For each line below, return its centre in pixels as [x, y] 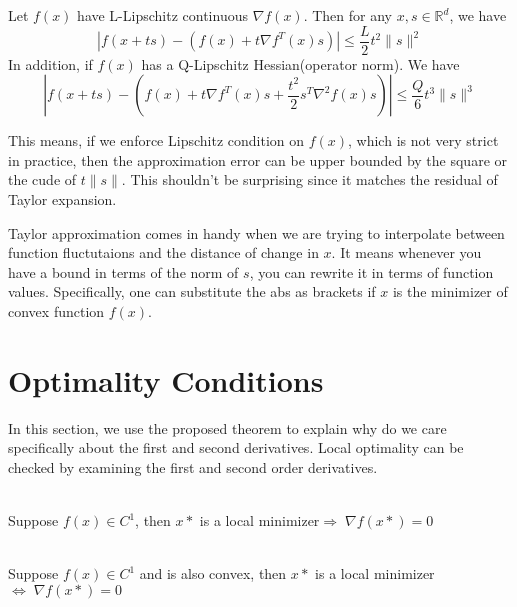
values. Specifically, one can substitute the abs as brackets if [192, 291]
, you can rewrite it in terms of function [371, 271]
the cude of [42, 179]
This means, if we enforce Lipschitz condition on [156, 140]
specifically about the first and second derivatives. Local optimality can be [236, 447]
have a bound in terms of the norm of [123, 271]
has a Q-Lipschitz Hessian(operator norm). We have [300, 63]
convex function [56, 311]
